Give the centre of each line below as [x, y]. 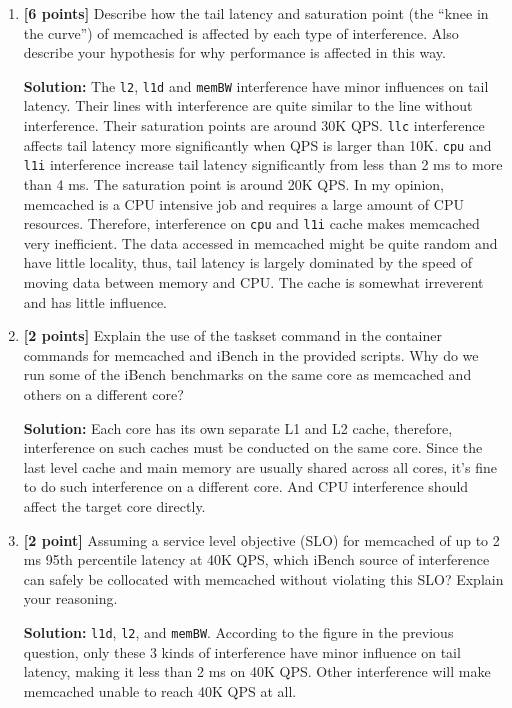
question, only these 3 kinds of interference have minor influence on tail [242, 651]
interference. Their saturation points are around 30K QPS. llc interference [254, 125]
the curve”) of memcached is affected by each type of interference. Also [241, 32]
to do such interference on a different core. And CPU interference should [246, 486]
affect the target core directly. [114, 505]
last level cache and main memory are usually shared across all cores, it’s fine [260, 466]
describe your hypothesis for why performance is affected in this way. [234, 52]
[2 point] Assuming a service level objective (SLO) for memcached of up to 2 [261, 539]
